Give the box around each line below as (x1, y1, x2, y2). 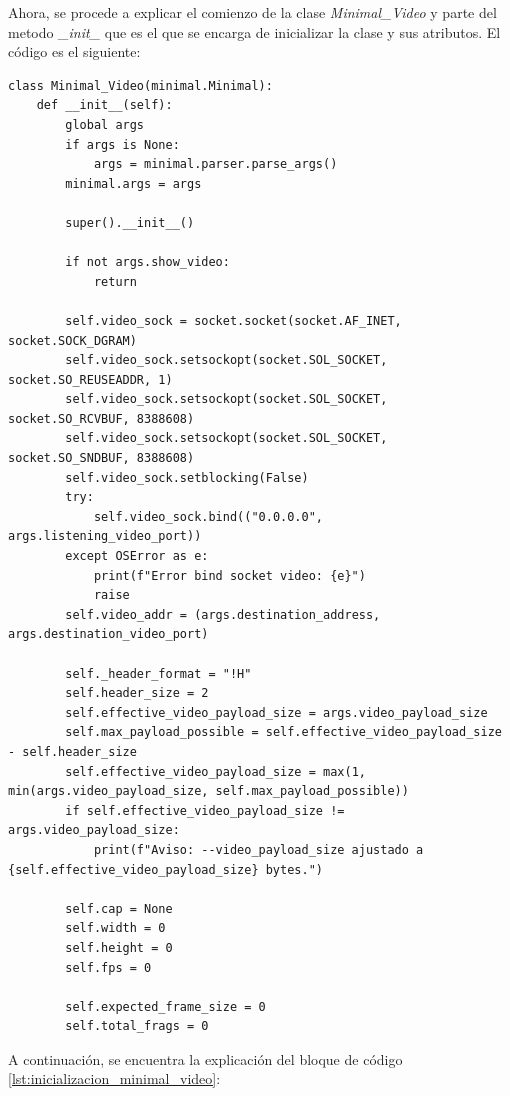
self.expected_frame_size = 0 (65, 999, 266, 1014)
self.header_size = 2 (65, 686, 209, 701)
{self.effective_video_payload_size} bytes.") (8, 862, 323, 877)
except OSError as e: (65, 549, 209, 564)
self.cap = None (65, 901, 173, 916)
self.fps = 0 (65, 960, 152, 975)
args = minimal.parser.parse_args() (93, 157, 338, 172)
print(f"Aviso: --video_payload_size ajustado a (93, 842, 424, 857)
